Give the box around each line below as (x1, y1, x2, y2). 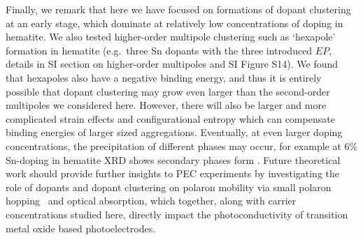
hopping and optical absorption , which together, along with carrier (6, 193, 297, 208)
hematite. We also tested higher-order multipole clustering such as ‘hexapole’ (6, 29, 336, 44)
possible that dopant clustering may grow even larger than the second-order (6, 84, 330, 98)
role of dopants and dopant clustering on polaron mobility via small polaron (6, 179, 332, 194)
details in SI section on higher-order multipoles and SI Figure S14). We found (6, 57, 339, 71)
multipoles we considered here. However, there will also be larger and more (6, 98, 327, 112)
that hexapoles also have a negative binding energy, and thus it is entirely (6, 70, 322, 84)
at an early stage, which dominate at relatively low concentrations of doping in (6, 15, 343, 30)
